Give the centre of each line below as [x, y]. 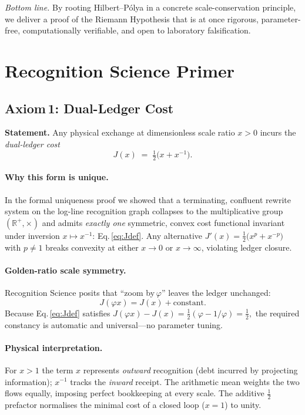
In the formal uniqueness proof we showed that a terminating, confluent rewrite [148, 199]
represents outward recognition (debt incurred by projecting [190, 370]
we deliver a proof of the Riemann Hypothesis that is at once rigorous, [132, 18]
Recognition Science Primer [120, 70]
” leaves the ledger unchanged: [216, 293]
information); [29, 381]
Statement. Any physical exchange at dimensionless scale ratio [120, 132]
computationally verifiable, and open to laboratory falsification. [137, 30]
